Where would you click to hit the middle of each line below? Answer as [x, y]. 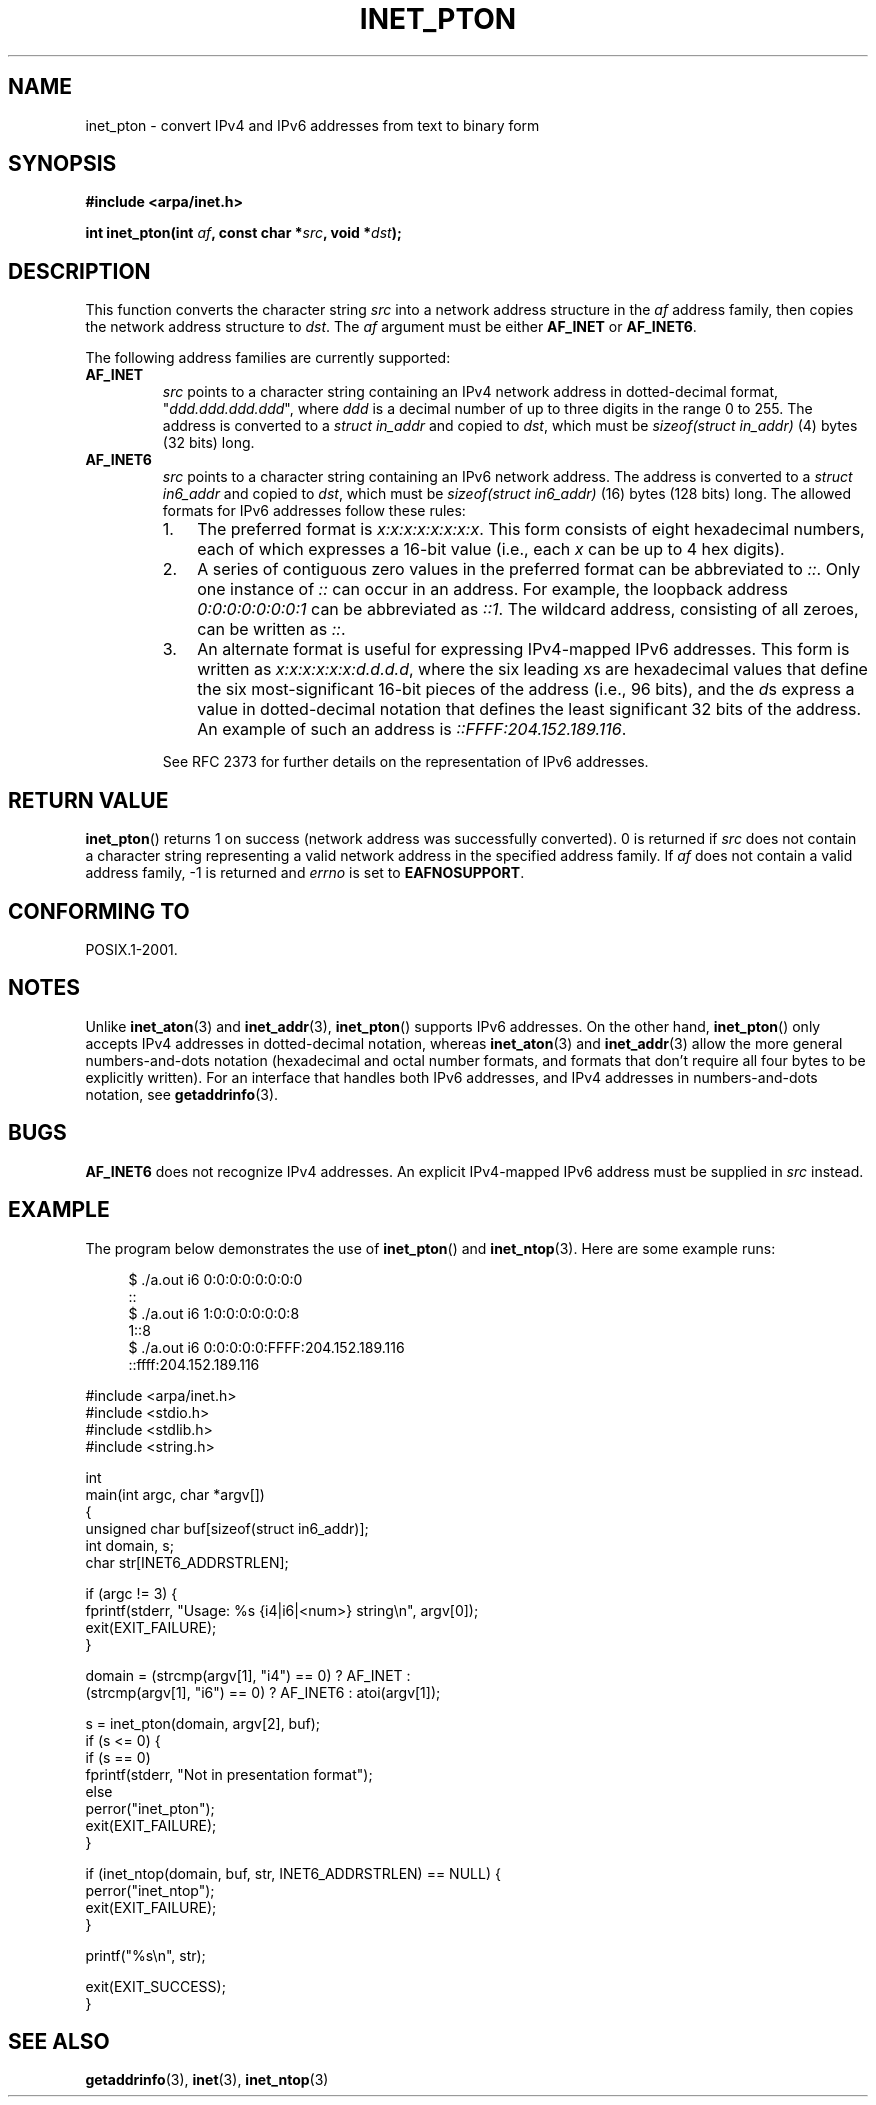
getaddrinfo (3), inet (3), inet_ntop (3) [207, 2080]
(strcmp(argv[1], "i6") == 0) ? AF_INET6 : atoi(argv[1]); [263, 1692]
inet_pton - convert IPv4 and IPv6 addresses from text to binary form [312, 125]
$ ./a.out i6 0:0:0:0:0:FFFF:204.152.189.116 [266, 1347]
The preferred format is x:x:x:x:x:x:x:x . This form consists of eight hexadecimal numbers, [531, 529]
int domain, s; [129, 1545]
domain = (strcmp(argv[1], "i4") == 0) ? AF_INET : [248, 1675]
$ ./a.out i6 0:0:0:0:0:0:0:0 [215, 1279]
